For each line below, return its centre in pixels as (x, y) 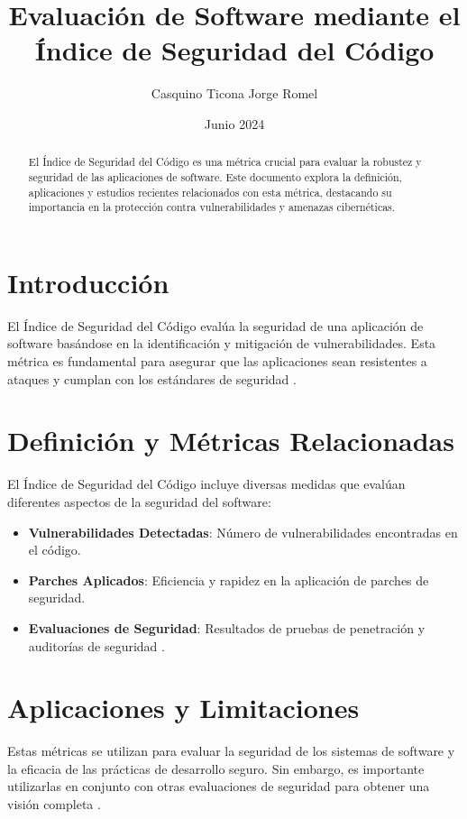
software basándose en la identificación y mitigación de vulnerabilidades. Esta (222, 343)
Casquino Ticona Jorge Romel (234, 93)
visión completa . (54, 804)
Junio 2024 (234, 123)
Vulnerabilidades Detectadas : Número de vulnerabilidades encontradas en (243, 532)
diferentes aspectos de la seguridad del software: (139, 501)
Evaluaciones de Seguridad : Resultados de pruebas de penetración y (227, 627)
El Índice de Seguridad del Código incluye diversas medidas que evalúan (206, 484)
